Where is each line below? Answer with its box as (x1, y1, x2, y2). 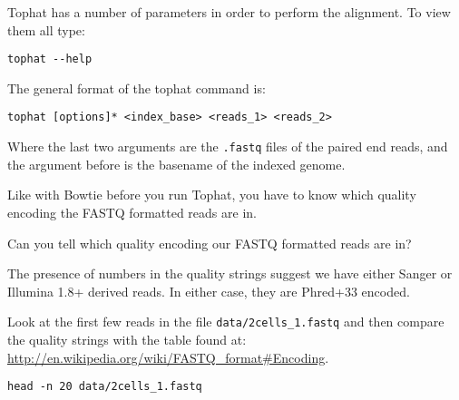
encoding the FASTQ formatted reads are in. (7, 202, 257, 221)
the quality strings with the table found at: (7, 329, 247, 348)
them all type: (7, 20, 85, 39)
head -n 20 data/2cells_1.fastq (7, 380, 202, 394)
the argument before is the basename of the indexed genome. (7, 154, 346, 173)
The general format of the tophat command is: (7, 78, 266, 97)
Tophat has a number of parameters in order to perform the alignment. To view (7, 3, 451, 21)
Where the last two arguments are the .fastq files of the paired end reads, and (7, 137, 448, 156)
